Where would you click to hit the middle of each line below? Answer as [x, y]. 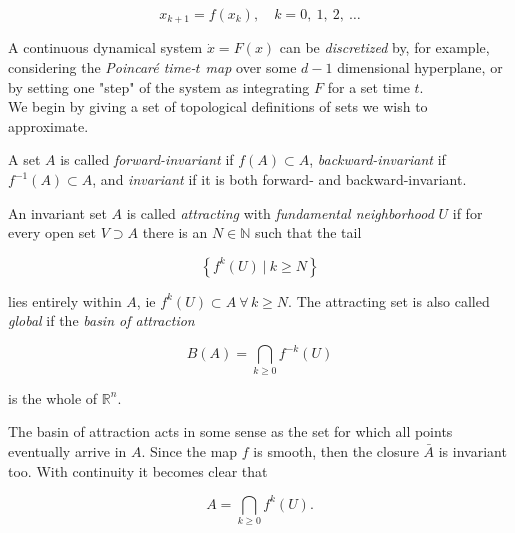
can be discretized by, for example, [384, 47]
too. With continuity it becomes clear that [138, 470]
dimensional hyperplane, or [420, 67]
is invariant [472, 451]
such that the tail [308, 232]
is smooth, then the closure [336, 451]
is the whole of [53, 397]
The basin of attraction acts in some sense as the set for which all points [230, 431]
